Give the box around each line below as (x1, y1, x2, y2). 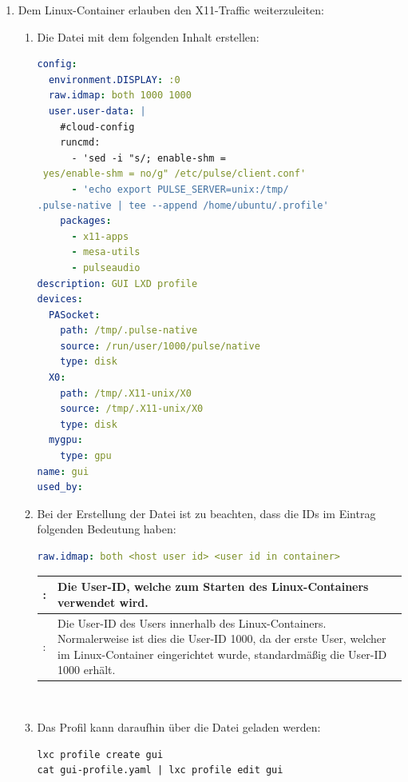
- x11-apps (71, 230, 129, 242)
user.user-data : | (48, 105, 146, 117)
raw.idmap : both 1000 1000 (48, 90, 192, 102)
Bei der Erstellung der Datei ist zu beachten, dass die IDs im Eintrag (37, 505, 376, 521)
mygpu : (48, 434, 83, 446)
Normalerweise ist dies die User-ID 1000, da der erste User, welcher (57, 630, 386, 647)
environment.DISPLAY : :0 (48, 74, 180, 86)
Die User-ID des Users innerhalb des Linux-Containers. (57, 614, 327, 631)
